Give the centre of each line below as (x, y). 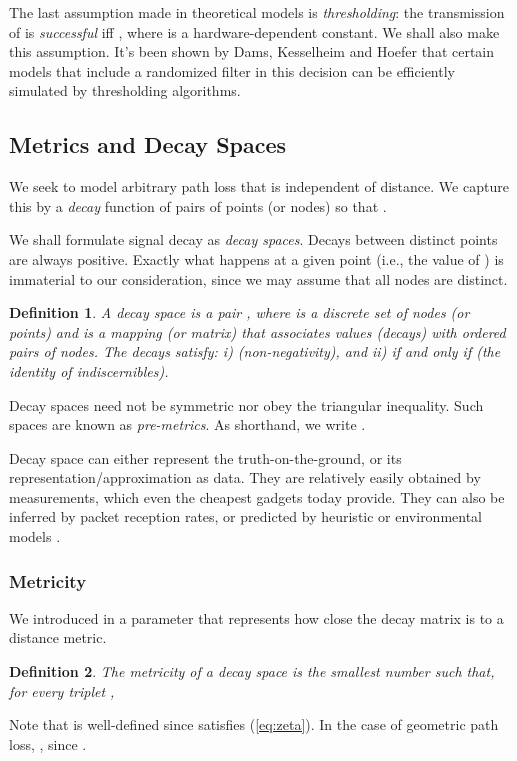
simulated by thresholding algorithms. (125, 90)
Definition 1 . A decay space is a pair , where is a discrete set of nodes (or (239, 312)
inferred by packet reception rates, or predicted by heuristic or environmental (246, 516)
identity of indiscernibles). (89, 370)
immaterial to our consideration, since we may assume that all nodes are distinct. (258, 278)
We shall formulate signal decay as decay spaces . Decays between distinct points (253, 239)
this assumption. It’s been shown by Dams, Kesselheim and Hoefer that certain (252, 51)
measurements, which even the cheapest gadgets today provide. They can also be (257, 496)
